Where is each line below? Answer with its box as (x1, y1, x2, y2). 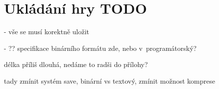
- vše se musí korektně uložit (4, 26, 90, 37)
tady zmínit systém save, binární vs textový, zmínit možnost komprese (4, 75, 216, 86)
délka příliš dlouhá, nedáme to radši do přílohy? (4, 59, 148, 69)
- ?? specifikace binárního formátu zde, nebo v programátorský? (4, 43, 197, 53)
